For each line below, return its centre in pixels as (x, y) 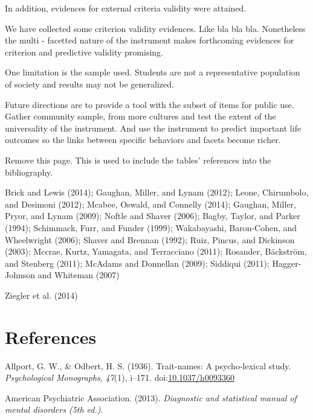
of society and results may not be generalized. (89, 84)
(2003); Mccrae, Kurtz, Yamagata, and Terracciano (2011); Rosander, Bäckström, (156, 251)
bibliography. (29, 172)
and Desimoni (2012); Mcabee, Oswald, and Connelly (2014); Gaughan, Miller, (150, 204)
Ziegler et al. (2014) (41, 295)
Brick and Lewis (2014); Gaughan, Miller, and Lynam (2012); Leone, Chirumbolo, (157, 192)
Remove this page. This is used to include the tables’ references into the (138, 160)
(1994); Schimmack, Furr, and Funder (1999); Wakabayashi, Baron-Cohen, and (151, 227)
